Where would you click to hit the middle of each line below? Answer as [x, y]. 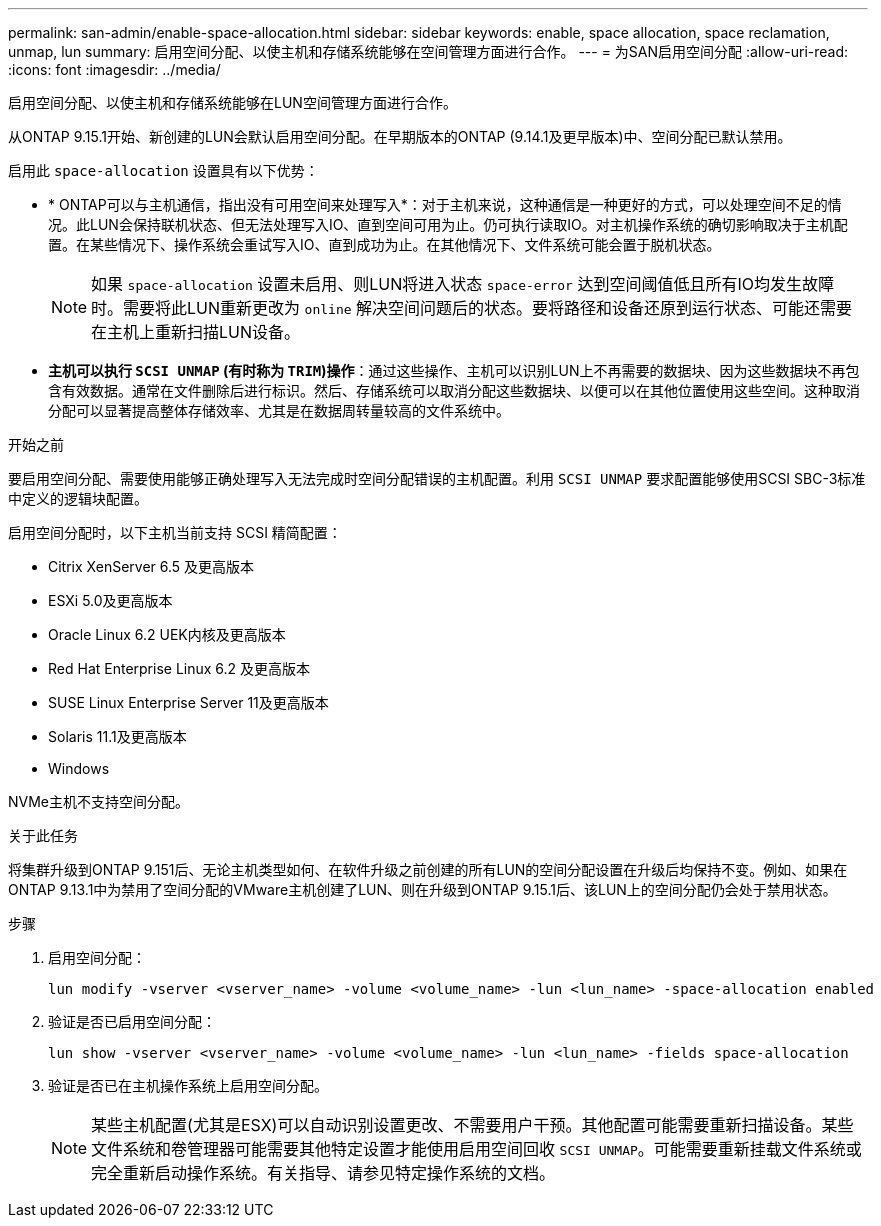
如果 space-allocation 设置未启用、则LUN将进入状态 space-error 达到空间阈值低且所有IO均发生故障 [462, 284]
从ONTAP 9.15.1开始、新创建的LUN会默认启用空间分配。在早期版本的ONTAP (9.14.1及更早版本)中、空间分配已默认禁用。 [400, 136]
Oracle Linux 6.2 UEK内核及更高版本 [167, 634]
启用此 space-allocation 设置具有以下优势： [163, 170]
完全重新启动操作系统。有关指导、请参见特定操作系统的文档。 [323, 1173]
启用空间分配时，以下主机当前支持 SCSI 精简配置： [175, 532]
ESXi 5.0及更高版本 [110, 600]
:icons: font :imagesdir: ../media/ [114, 69]
